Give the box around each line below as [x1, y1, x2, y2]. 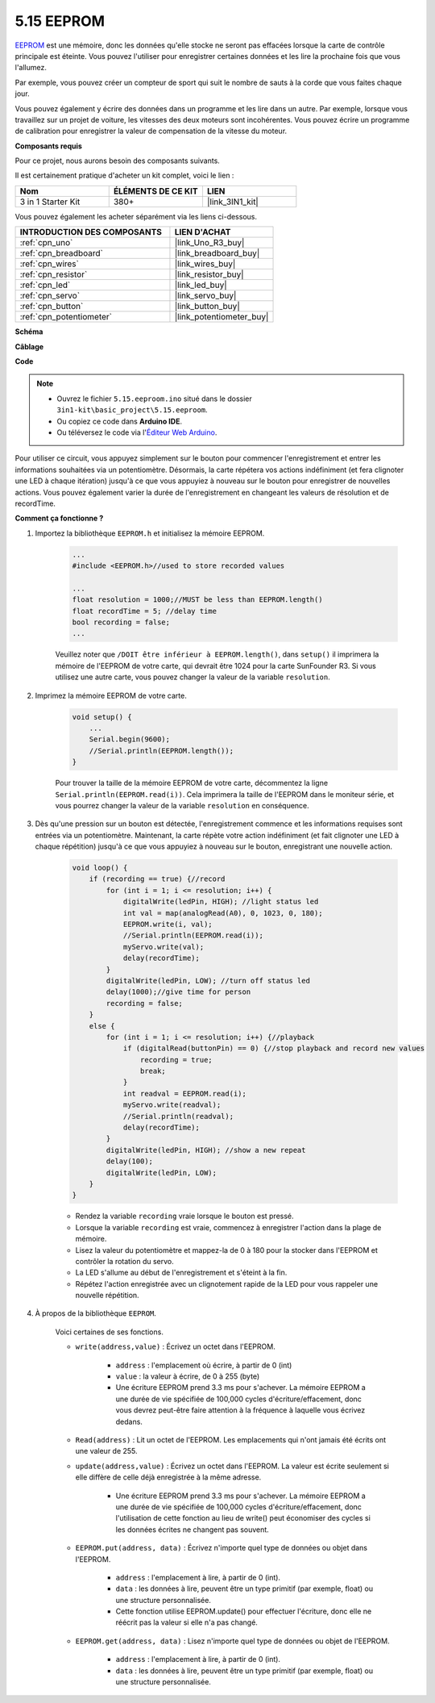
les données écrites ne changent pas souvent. [115, 1525, 269, 1534]
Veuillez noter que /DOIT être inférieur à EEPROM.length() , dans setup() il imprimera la [55, 649, 379, 659]
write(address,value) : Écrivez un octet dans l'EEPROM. [75, 1342, 275, 1351]
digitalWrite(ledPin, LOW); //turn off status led [106, 976, 310, 985]
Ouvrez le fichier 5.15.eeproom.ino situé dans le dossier [56, 394, 253, 403]
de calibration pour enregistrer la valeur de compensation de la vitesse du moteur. [14, 126, 288, 136]
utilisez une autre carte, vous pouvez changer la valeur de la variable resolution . [55, 672, 330, 682]
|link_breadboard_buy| [174, 248, 260, 259]
